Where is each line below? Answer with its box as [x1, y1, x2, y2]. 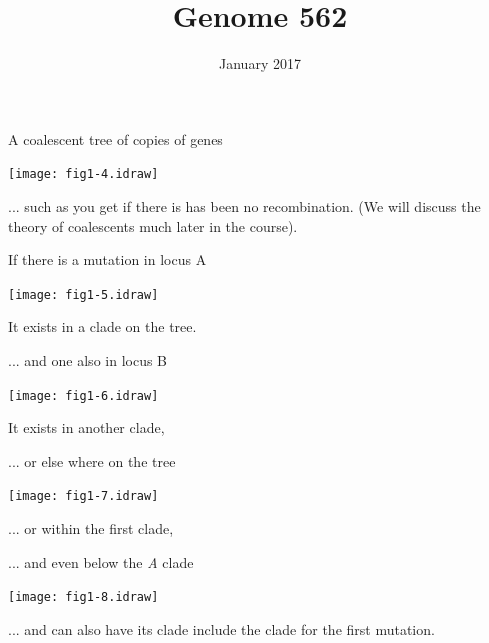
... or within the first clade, [8, 518, 174, 539]
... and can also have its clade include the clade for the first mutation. [8, 618, 435, 639]
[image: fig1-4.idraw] [8, 167, 159, 182]
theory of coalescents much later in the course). [8, 215, 298, 236]
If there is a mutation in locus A [8, 249, 207, 270]
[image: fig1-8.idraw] [8, 590, 159, 605]
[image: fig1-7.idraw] [8, 489, 159, 504]
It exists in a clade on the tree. [8, 316, 197, 337]
